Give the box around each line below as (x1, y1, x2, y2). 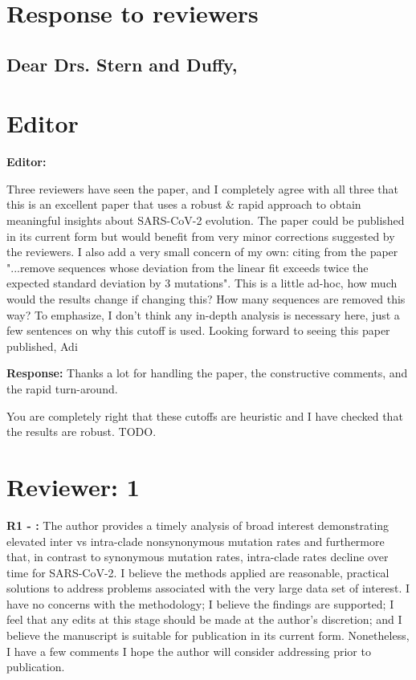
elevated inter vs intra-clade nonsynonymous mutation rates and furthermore (6, 532, 385, 549)
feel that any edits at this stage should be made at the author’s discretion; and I (6, 611, 402, 628)
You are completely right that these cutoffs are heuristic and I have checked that (6, 407, 403, 424)
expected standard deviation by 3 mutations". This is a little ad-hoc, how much (6, 275, 398, 291)
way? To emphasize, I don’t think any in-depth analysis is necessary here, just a (6, 306, 400, 323)
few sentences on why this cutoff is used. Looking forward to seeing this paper (6, 322, 390, 339)
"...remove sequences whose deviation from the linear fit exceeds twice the (6, 259, 369, 275)
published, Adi (6, 337, 78, 354)
